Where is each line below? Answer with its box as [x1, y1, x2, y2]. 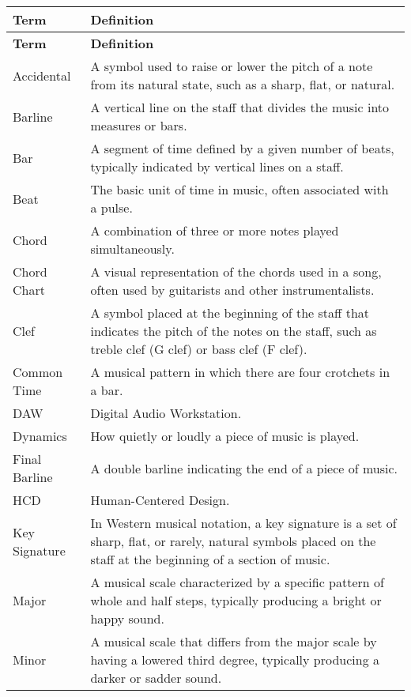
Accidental [13, 66, 71, 85]
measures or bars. [90, 116, 187, 134]
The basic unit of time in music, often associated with [90, 180, 389, 198]
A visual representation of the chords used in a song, [90, 262, 382, 281]
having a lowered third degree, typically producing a [90, 650, 380, 669]
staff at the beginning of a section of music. [90, 550, 330, 568]
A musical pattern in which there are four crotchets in [90, 363, 390, 381]
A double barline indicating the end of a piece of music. [90, 458, 398, 477]
